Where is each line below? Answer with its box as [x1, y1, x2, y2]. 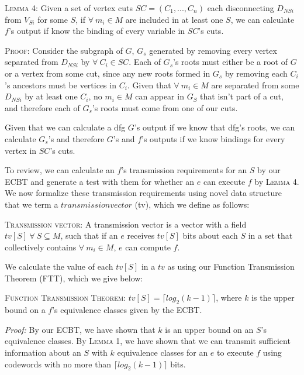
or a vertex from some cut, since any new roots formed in [5, 67, 210, 79]
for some [37, 13, 68, 25]
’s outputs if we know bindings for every [141, 132, 285, 145]
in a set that [248, 229, 293, 242]
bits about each [182, 229, 238, 242]
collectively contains [5, 240, 77, 253]
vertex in [5, 144, 37, 156]
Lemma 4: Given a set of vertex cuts [5, 2, 133, 13]
